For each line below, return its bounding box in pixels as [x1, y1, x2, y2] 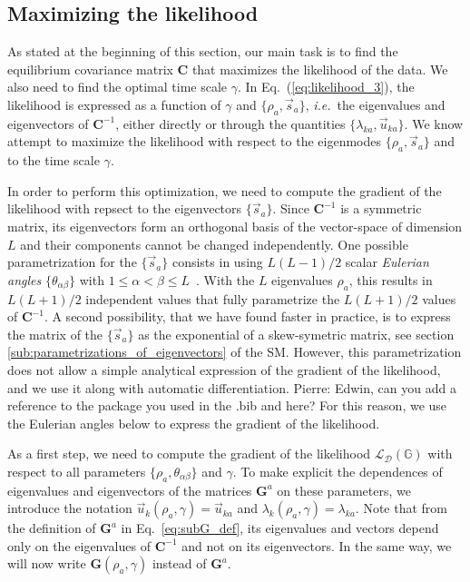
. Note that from [355, 498, 447, 518]
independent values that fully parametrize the [85, 289, 340, 308]
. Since [272, 199, 309, 218]
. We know [404, 113, 464, 133]
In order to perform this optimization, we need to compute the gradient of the [7, 181, 442, 200]
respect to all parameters [7, 461, 146, 480]
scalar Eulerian [345, 252, 429, 271]
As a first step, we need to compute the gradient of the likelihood [7, 444, 371, 463]
